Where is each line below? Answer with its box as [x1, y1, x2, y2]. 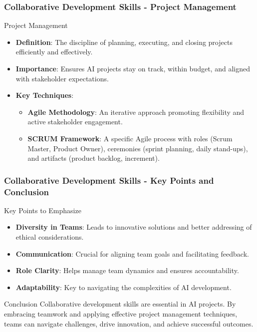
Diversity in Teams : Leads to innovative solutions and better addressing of [15, 222, 252, 232]
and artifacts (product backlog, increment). [27, 153, 160, 163]
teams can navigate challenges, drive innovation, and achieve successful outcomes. [4, 318, 254, 329]
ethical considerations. [15, 232, 84, 242]
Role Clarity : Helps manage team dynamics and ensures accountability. [15, 265, 239, 276]
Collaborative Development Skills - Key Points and [4, 174, 214, 186]
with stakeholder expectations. [15, 73, 109, 83]
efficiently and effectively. [15, 46, 93, 57]
